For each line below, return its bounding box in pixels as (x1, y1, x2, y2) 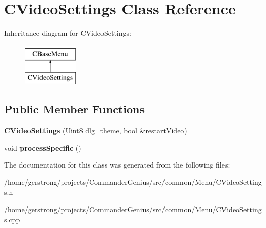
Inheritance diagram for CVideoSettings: (4, 28, 131, 38)
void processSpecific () (4, 142, 81, 153)
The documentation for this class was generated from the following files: (4, 159, 230, 170)
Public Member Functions (4, 101, 145, 117)
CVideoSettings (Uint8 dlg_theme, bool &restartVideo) (4, 125, 187, 136)
